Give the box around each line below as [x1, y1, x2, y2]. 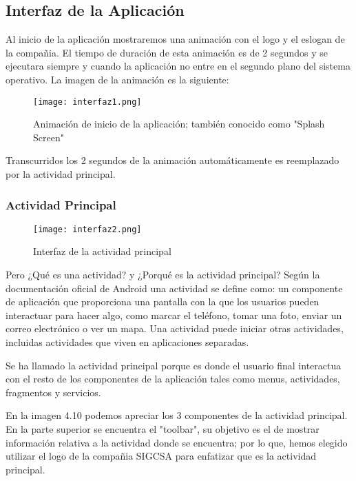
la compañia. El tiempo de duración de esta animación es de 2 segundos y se [6, 45, 328, 59]
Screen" [33, 130, 64, 144]
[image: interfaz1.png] [33, 96, 142, 107]
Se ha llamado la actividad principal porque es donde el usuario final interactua [6, 358, 342, 372]
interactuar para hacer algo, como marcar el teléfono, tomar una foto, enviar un [6, 307, 342, 322]
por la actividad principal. [6, 167, 116, 181]
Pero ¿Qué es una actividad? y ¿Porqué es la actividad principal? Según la [6, 267, 320, 282]
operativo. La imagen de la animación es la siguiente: [6, 72, 229, 86]
